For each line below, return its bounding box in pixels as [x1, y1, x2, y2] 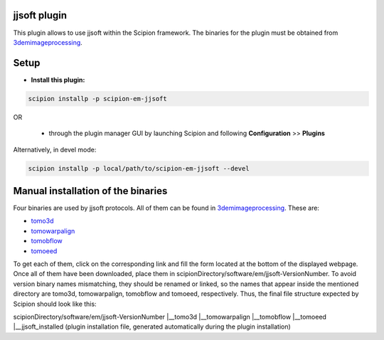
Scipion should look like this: [13, 299, 97, 308]
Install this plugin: [31, 75, 85, 84]
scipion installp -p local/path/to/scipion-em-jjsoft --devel [28, 164, 250, 172]
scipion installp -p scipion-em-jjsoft [28, 95, 167, 102]
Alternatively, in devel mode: [13, 145, 97, 154]
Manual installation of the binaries [13, 185, 168, 197]
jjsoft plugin [13, 9, 68, 21]
